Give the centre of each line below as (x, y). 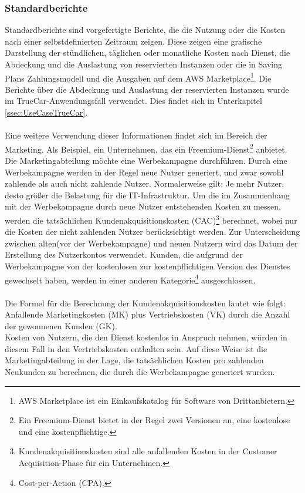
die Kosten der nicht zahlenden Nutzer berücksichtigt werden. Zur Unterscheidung (152, 232)
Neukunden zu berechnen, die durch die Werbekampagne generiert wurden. (140, 372)
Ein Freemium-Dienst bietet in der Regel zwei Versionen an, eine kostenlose (154, 420)
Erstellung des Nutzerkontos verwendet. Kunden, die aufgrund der (124, 254)
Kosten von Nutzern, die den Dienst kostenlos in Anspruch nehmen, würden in (146, 337)
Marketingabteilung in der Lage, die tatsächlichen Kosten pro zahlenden (134, 360)
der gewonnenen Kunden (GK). (61, 325)
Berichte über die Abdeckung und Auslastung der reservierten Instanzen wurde (147, 89)
